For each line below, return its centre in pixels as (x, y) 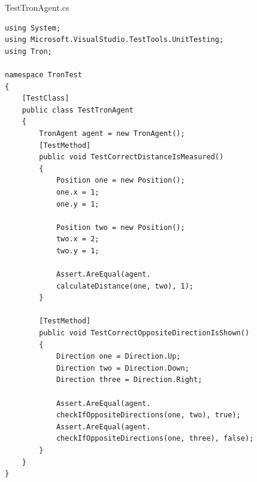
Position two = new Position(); (120, 227)
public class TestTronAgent (78, 110)
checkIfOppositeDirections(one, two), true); (148, 415)
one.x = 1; (78, 192)
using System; (33, 28)
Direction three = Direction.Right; (129, 380)
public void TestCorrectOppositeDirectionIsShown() (144, 333)
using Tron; (28, 51)
